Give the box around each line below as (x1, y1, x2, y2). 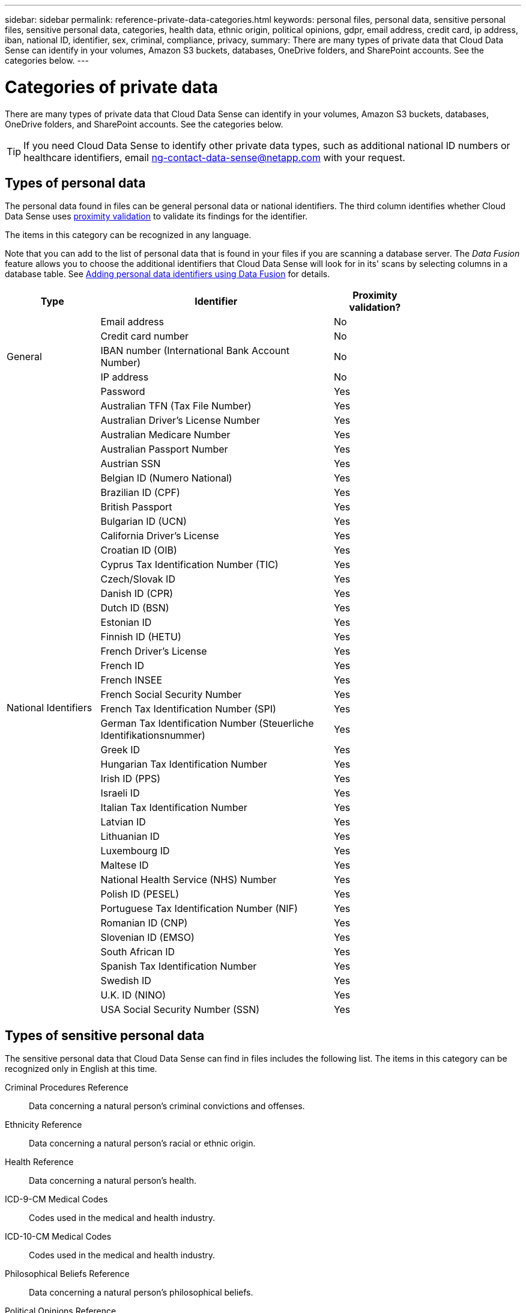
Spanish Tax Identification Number (100, 960, 257, 973)
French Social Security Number (100, 688, 242, 701)
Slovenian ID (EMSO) (100, 931, 195, 944)
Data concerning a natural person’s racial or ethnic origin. (29, 1138, 256, 1149)
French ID (100, 660, 144, 672)
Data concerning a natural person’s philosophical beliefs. (29, 1287, 253, 1298)
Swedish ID (100, 975, 151, 987)
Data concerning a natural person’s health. (29, 1175, 197, 1186)
